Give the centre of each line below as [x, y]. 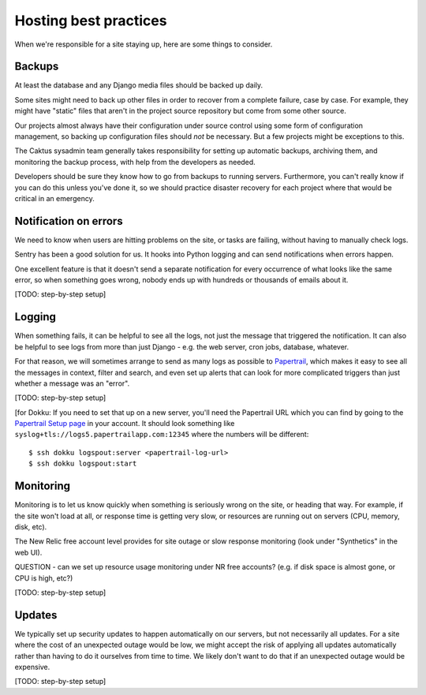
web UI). [28, 552]
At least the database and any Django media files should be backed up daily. [139, 85]
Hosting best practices [91, 21]
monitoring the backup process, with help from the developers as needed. [135, 162]
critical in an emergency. [54, 198]
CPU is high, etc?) [44, 578]
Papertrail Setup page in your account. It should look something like [125, 424]
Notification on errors [69, 221]
